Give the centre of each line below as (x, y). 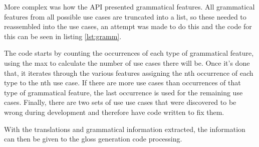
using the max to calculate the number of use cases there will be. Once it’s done (127, 62)
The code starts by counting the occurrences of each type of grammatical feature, (129, 53)
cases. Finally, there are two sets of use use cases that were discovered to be (120, 102)
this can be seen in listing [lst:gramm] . (63, 36)
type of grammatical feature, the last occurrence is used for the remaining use (123, 92)
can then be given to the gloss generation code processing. (93, 139)
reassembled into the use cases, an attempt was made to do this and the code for (128, 26)
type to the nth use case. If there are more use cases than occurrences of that (122, 83)
